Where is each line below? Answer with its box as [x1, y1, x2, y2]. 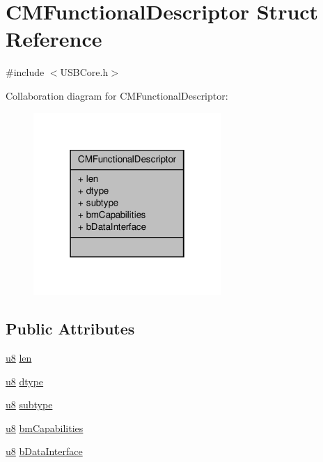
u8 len [6, 350, 32, 364]
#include [6, 65, 45, 79]
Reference [6, 24, 102, 53]
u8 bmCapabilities [6, 420, 84, 435]
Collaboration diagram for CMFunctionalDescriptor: [6, 88, 228, 102]
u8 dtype [6, 374, 44, 388]
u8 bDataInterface [6, 444, 83, 459]
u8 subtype [6, 397, 53, 412]
